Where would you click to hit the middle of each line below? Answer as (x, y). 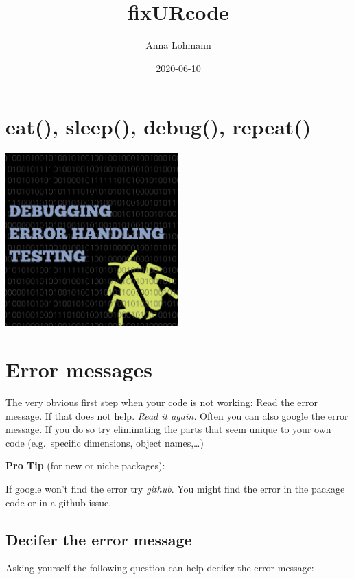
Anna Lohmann (178, 45)
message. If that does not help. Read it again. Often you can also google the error (177, 415)
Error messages (79, 369)
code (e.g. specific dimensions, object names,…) (105, 442)
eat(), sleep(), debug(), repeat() (158, 127)
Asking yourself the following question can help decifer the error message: (160, 568)
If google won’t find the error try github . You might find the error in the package (175, 488)
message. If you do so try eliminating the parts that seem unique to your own (168, 429)
